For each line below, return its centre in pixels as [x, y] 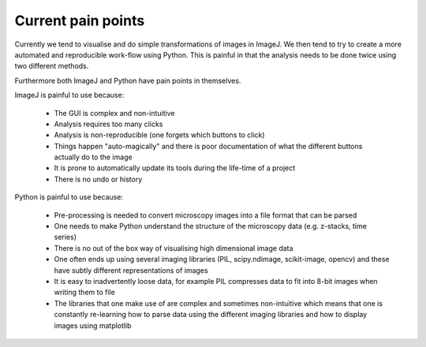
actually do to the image [93, 157]
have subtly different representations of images [131, 270]
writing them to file [85, 293]
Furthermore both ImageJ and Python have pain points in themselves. [128, 80]
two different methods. [52, 66]
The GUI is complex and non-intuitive [114, 113]
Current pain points [80, 21]
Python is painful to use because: [69, 197]
